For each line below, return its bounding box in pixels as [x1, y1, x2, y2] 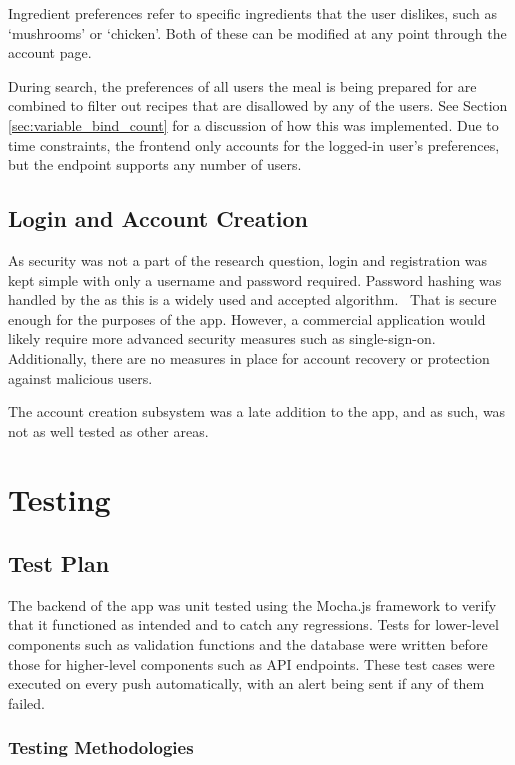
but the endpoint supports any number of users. [8, 154, 302, 175]
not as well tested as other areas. [8, 420, 209, 441]
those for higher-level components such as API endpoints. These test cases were [8, 653, 495, 674]
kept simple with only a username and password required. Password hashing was [8, 269, 502, 290]
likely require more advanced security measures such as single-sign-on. [8, 328, 436, 349]
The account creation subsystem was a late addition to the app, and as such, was [8, 401, 506, 422]
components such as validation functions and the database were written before [8, 634, 488, 655]
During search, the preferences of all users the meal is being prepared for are [8, 75, 477, 96]
